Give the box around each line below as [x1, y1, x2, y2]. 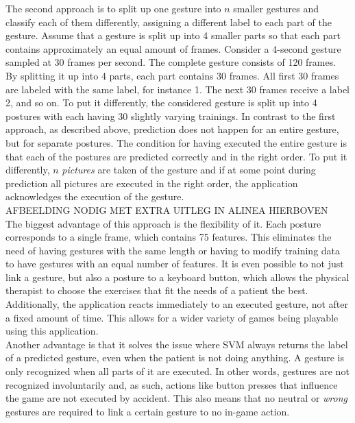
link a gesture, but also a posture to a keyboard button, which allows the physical [5, 269, 350, 284]
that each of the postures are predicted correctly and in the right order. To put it [5, 149, 347, 163]
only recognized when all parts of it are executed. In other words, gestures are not [5, 364, 350, 378]
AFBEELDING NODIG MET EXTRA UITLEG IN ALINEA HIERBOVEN [5, 202, 328, 217]
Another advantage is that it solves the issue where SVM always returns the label [5, 337, 348, 351]
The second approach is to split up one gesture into [5, 1, 221, 15]
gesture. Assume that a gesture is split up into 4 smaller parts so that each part [5, 28, 341, 43]
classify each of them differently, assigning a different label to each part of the [5, 14, 332, 29]
